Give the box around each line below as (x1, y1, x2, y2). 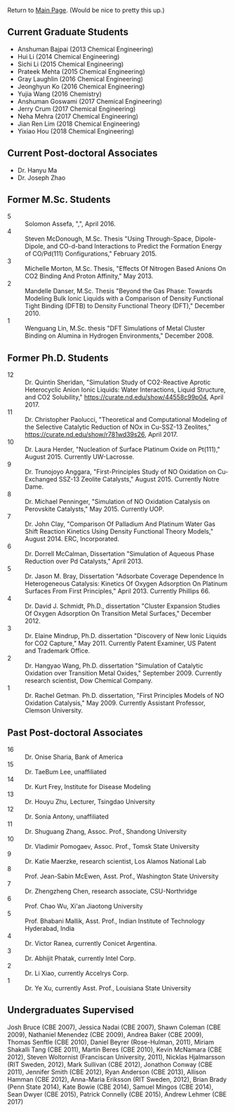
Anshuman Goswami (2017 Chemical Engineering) (17, 97, 163, 105)
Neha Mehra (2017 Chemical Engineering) (17, 112, 139, 120)
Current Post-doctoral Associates (7, 147, 158, 159)
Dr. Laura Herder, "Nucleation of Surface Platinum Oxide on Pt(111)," (25, 445, 221, 454)
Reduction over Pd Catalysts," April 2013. (25, 557, 144, 566)
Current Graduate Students (7, 26, 128, 38)
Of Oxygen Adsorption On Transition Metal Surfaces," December (25, 609, 212, 618)
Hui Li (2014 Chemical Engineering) (17, 52, 120, 60)
